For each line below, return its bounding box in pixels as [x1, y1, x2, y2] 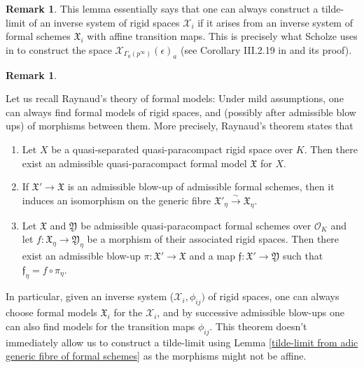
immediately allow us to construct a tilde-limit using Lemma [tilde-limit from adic [6, 334, 358, 349]
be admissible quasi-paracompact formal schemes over [80, 218, 311, 232]
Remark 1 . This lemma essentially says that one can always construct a [6, 1, 318, 15]
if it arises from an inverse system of [197, 15, 353, 29]
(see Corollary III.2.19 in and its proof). [180, 42, 352, 57]
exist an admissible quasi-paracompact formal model [22, 155, 247, 170]
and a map [189, 248, 235, 262]
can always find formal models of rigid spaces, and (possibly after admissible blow [6, 104, 356, 119]
